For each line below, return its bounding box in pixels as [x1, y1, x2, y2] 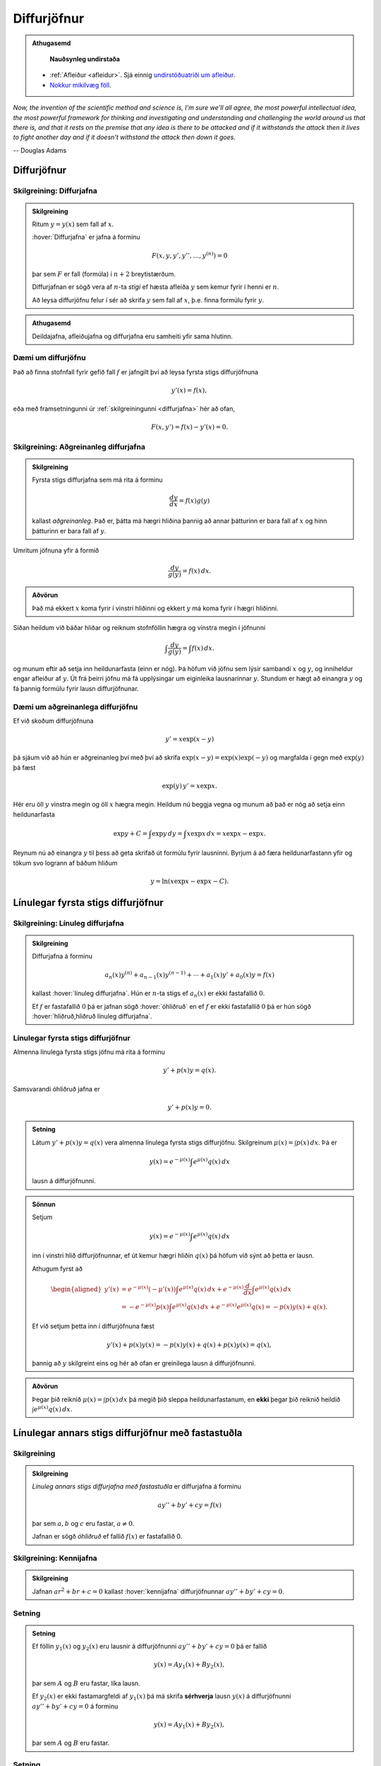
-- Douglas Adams [13, 146, 67, 155]
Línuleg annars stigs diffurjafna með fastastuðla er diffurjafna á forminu [32, 1482, 241, 1491]
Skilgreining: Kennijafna [13, 1553, 98, 1563]
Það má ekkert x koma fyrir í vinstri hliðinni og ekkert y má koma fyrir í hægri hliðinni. [32, 604, 279, 612]
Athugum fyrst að [32, 1264, 83, 1273]
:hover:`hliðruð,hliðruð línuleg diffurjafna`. [32, 1012, 152, 1020]
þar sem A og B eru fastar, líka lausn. [32, 1678, 140, 1688]
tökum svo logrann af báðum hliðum [13, 858, 118, 867]
